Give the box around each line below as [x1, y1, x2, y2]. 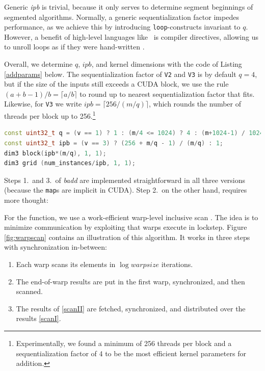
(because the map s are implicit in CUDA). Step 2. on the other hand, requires [4, 184, 247, 195]
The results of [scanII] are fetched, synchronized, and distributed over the [16, 303, 246, 313]
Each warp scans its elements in [16, 258, 116, 269]
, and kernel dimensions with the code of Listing [91, 59, 242, 69]
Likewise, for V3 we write [4, 98, 82, 109]
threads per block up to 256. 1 [4, 109, 96, 121]
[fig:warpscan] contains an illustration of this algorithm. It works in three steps [4, 231, 250, 242]
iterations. [161, 258, 193, 269]
